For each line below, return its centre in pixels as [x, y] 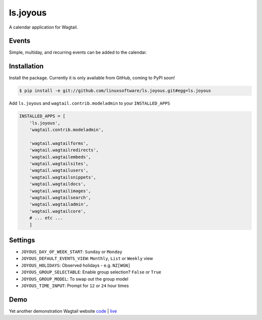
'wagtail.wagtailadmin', [59, 204]
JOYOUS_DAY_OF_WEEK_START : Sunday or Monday [72, 252]
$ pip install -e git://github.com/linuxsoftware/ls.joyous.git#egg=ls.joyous [115, 91]
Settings [22, 240]
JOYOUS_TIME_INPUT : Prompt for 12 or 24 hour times [75, 286]
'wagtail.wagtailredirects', [64, 150]
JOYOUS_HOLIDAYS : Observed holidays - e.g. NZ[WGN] [76, 265]
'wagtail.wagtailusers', [59, 170]
